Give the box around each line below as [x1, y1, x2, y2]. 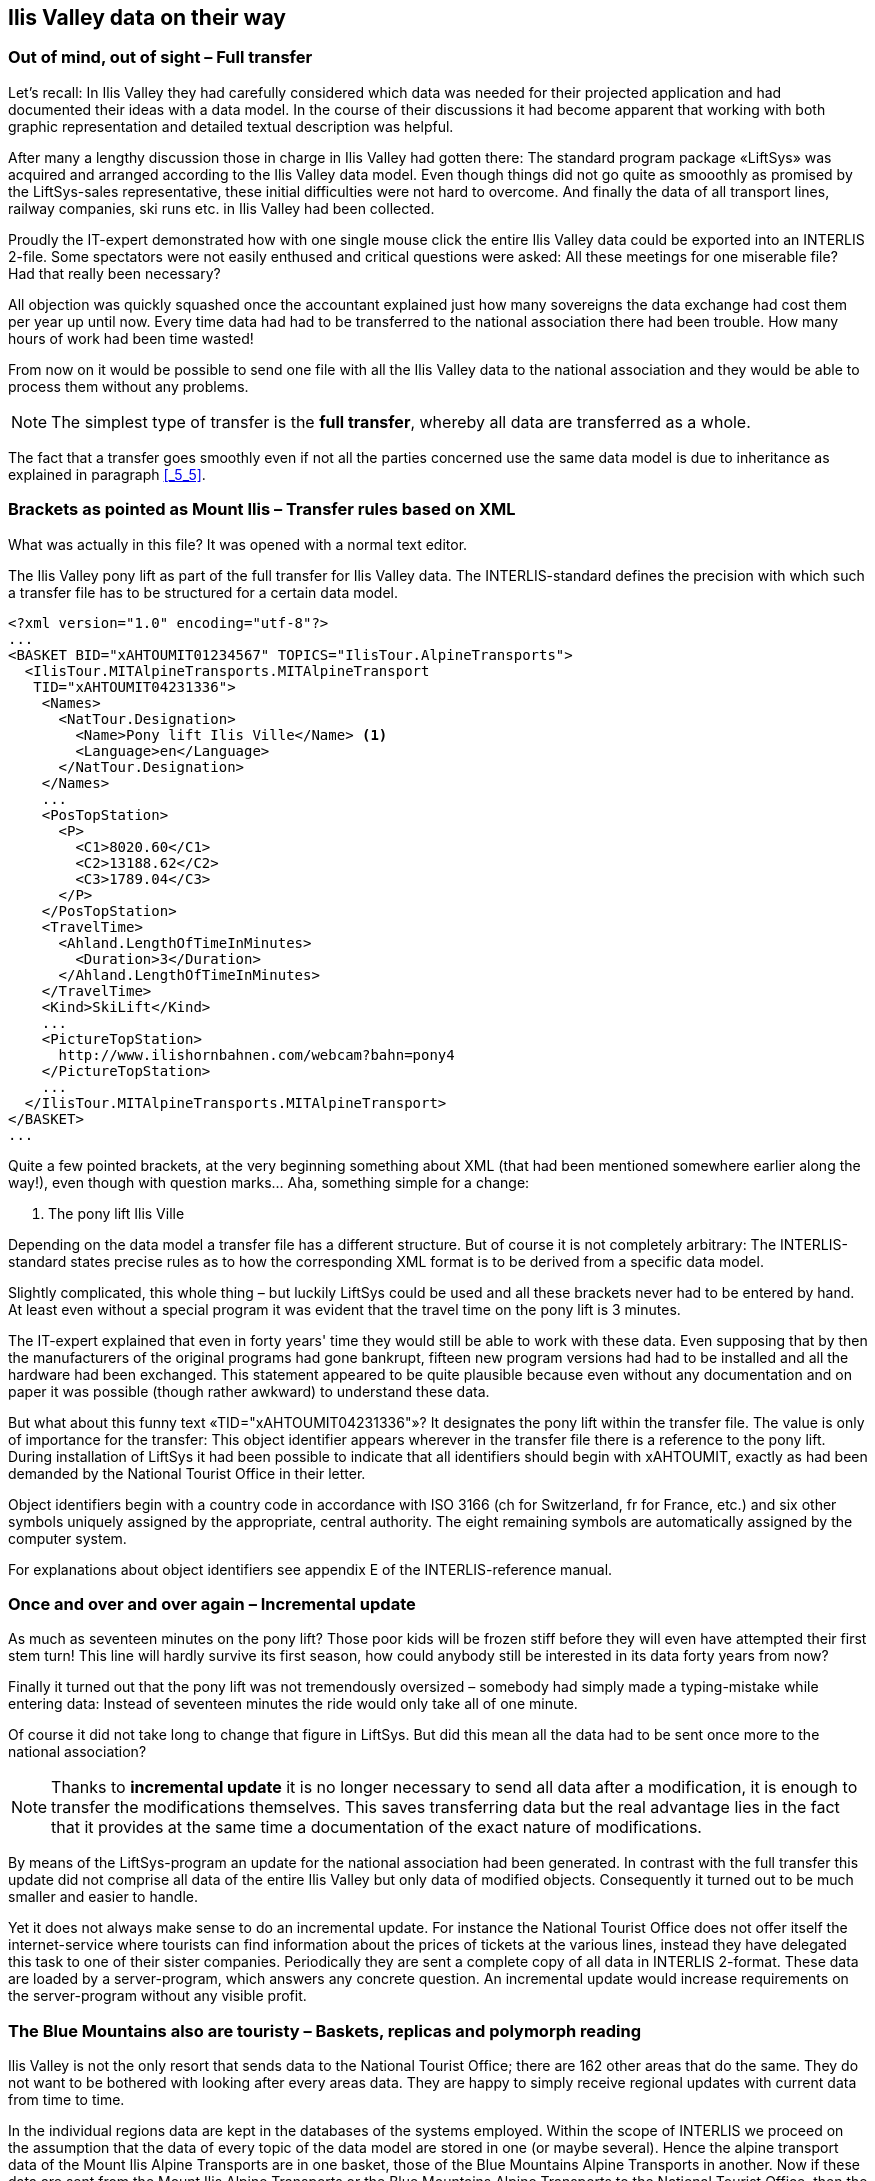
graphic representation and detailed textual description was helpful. [8, 117, 454, 135]
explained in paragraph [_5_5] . [8, 465, 206, 483]
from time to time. [8, 2091, 125, 2109]
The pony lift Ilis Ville [48, 1204, 185, 1222]
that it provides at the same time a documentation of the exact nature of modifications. [51, 1817, 702, 1838]
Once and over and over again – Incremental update [8, 1593, 416, 1614]
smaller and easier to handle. [8, 1888, 198, 1906]
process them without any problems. [8, 377, 249, 395]
